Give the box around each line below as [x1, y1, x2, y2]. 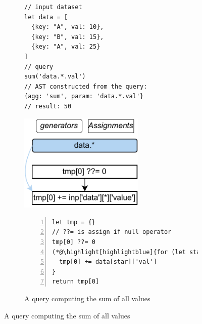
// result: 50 [24, 102, 72, 110]
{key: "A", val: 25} [31, 43, 100, 51]
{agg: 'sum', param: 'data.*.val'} [24, 93, 144, 100]
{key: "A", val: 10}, [31, 23, 104, 31]
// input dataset [24, 4, 82, 11]
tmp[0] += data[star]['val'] [59, 258, 157, 266]
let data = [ [24, 13, 68, 21]
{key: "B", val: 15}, [31, 33, 104, 40]
